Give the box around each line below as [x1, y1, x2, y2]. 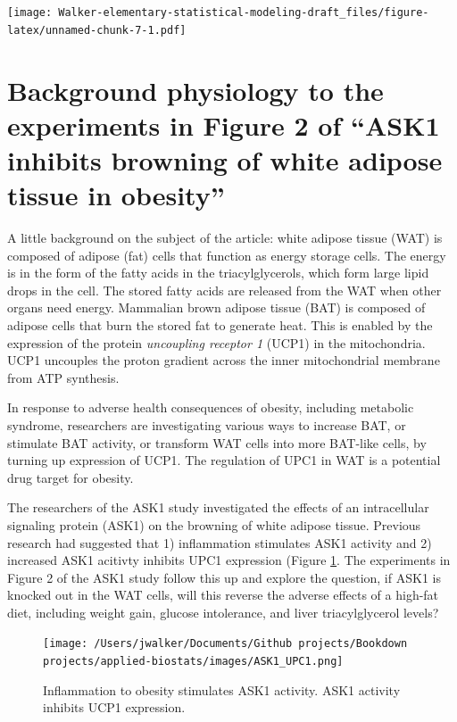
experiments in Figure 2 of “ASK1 [7, 106, 440, 143]
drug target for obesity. [7, 468, 134, 486]
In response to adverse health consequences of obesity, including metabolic [7, 398, 414, 417]
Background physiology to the [7, 71, 384, 108]
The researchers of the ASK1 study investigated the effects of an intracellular [7, 498, 429, 517]
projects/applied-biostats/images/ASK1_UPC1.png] [43, 655, 344, 668]
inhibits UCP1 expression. [43, 698, 186, 717]
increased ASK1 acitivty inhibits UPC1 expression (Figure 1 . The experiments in [7, 551, 451, 569]
